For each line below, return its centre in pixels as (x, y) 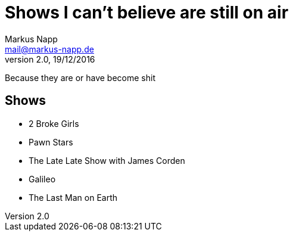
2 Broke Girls (54, 123)
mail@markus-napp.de (49, 49)
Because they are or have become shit (80, 77)
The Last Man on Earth (73, 197)
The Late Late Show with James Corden (107, 160)
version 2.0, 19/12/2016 (50, 59)
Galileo (42, 179)
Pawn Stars (51, 142)
